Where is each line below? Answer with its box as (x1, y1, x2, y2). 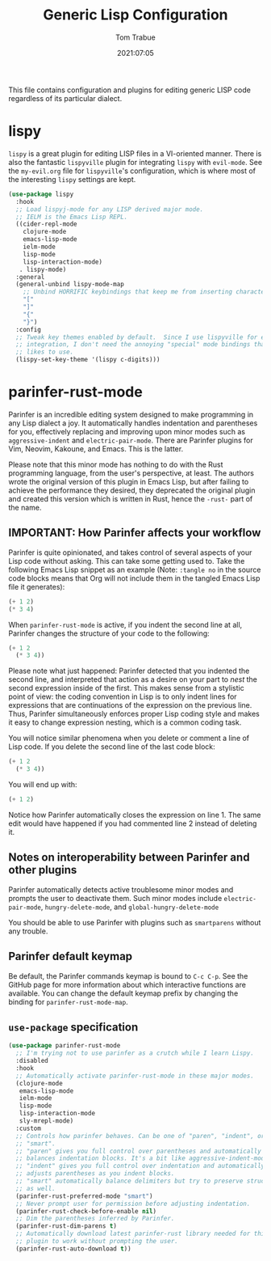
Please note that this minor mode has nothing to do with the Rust (8, 459, 223, 469)
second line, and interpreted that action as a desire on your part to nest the (8, 675, 258, 684)
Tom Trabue (115, 32, 156, 42)
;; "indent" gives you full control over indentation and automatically (15, 1162, 265, 1170)
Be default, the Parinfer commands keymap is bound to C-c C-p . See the (8, 971, 248, 980)
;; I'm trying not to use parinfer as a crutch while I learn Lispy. (15, 1049, 254, 1057)
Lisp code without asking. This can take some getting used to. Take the (8, 556, 245, 565)
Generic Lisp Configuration (43, 6, 228, 24)
